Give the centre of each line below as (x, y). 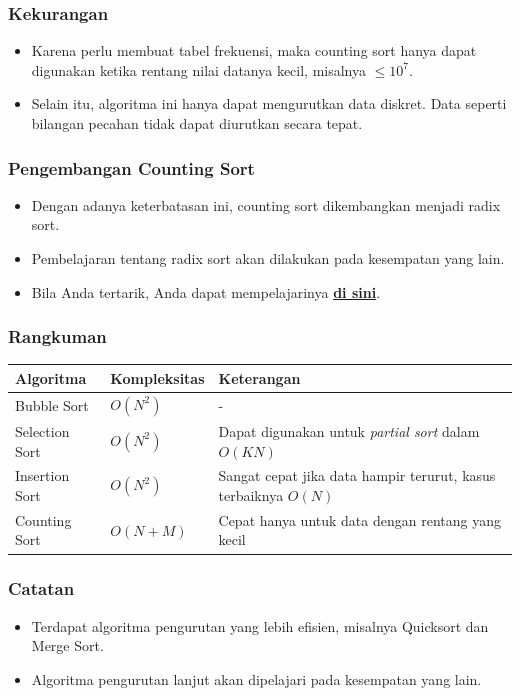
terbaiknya (251, 495)
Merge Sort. (67, 645)
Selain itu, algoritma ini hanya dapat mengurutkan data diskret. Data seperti (269, 103)
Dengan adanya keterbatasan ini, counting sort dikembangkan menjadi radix (266, 204)
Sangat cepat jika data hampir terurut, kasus (357, 475)
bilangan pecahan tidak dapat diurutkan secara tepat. (197, 123)
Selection (42, 431)
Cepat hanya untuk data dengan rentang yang (359, 519)
